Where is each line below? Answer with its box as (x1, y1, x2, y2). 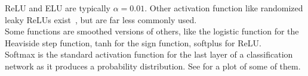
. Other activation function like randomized (144, 2, 303, 14)
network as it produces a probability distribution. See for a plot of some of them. (5, 59, 301, 72)
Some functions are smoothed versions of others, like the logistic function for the (5, 25, 299, 37)
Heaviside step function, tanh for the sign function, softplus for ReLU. (5, 36, 261, 49)
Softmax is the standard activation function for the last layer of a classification (5, 48, 293, 61)
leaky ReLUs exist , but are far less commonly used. (5, 13, 197, 26)
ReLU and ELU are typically (5, 2, 110, 14)
